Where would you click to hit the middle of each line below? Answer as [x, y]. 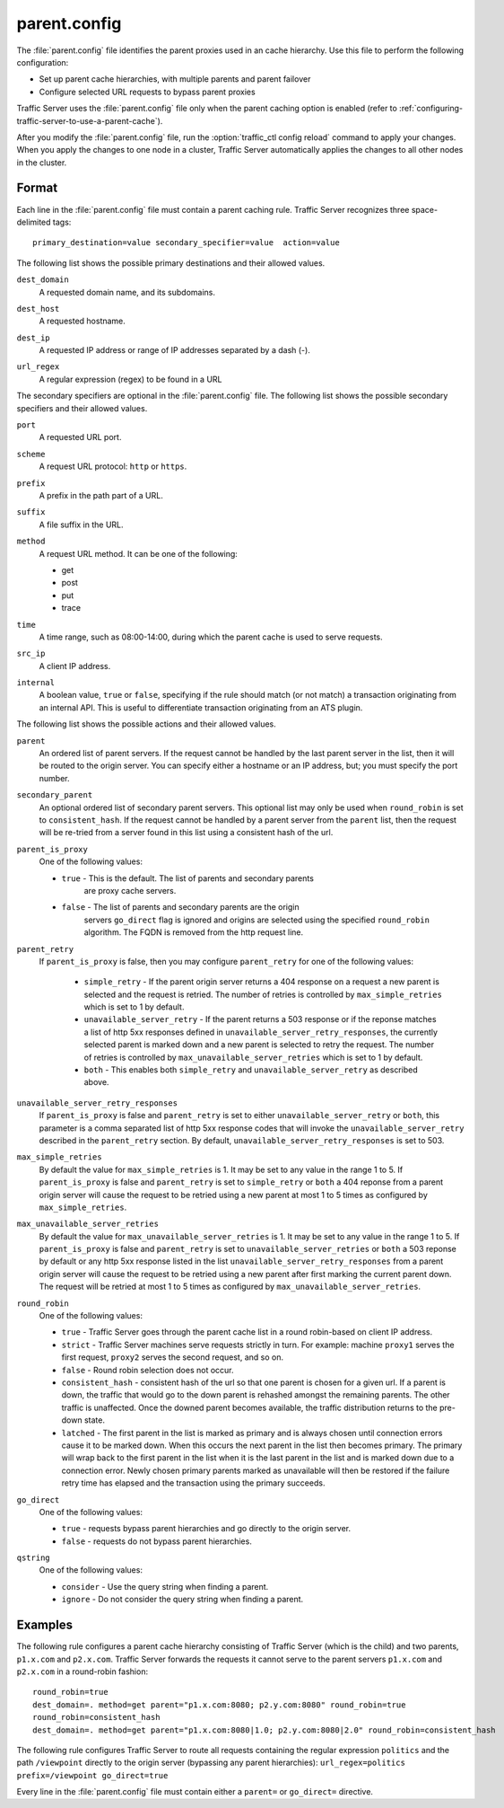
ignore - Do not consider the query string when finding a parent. [182, 1600]
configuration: [43, 62]
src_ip [31, 654]
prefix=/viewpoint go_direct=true [92, 1775]
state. [94, 1420]
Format [37, 188]
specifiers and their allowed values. [82, 408]
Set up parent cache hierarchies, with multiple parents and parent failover [175, 79]
